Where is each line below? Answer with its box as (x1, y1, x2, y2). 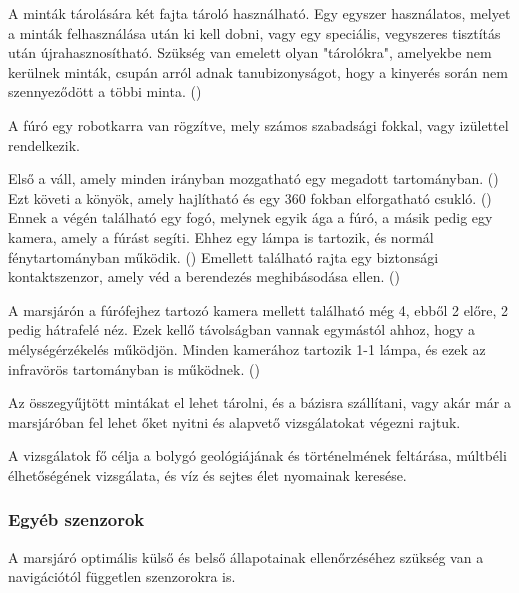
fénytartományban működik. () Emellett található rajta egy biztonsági (8, 246, 439, 267)
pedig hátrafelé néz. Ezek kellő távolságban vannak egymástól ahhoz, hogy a (8, 319, 476, 340)
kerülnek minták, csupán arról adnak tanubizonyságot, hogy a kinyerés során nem (8, 61, 508, 82)
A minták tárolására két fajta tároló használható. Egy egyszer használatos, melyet (8, 3, 511, 23)
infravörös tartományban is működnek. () (8, 358, 260, 379)
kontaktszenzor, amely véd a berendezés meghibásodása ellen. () (8, 266, 400, 287)
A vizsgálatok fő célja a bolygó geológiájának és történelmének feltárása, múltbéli (8, 445, 507, 466)
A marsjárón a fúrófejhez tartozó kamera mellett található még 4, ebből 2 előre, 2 (8, 299, 509, 320)
